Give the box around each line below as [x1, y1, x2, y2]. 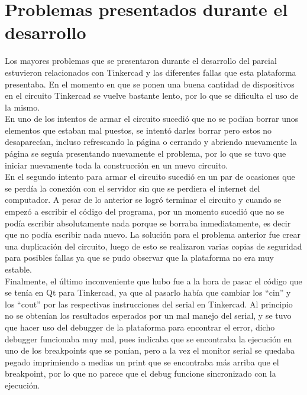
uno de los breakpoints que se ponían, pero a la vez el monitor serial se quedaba [5, 344, 295, 357]
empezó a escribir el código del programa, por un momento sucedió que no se [5, 205, 285, 218]
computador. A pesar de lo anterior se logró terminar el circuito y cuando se [5, 193, 282, 206]
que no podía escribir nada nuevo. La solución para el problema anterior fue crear [5, 228, 301, 241]
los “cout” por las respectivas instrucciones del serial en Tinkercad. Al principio [5, 297, 293, 310]
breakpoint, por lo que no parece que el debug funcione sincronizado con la [5, 367, 276, 380]
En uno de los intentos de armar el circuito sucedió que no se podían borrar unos [5, 112, 299, 125]
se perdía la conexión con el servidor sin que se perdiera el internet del [5, 182, 260, 194]
